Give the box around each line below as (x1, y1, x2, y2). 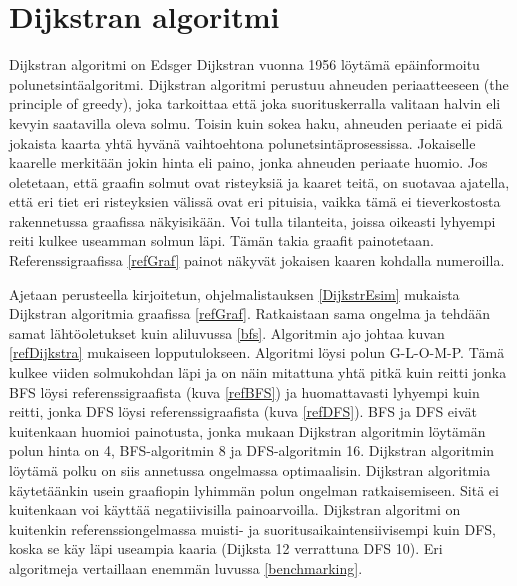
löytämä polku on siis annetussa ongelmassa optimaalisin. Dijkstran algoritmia (9, 460, 491, 480)
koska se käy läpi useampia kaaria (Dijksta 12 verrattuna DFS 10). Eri (9, 538, 443, 559)
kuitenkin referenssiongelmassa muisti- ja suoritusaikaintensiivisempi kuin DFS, (9, 518, 496, 539)
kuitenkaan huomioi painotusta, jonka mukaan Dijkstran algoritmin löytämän (9, 420, 486, 441)
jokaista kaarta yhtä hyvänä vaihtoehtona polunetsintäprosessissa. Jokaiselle (9, 132, 476, 153)
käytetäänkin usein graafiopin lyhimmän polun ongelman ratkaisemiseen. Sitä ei (9, 479, 499, 500)
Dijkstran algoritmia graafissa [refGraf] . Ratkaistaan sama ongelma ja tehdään (9, 303, 491, 324)
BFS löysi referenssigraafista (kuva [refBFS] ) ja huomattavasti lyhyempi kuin (9, 381, 480, 402)
